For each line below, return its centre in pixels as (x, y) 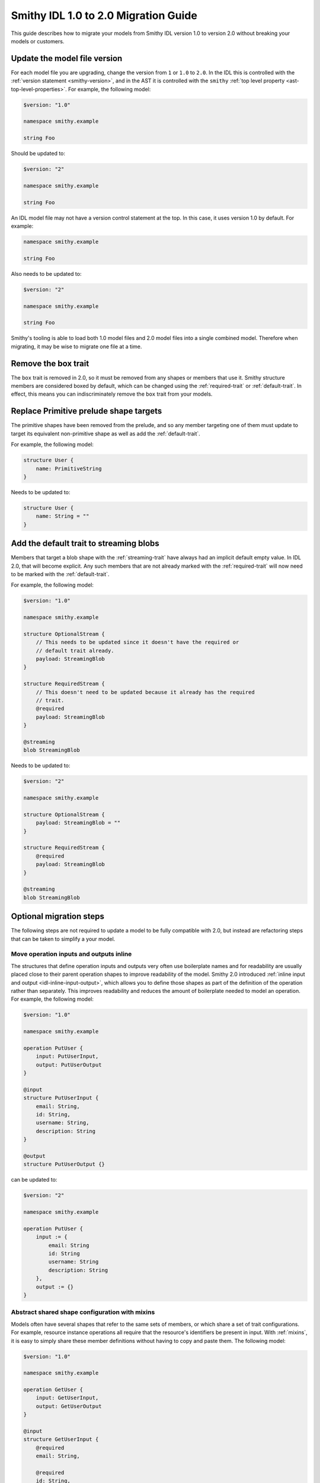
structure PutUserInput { (61, 1098)
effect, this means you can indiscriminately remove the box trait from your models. (112, 394)
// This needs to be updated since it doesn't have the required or (137, 642)
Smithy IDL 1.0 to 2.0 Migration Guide (104, 15)
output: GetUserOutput (69, 1406)
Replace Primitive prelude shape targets (87, 411)
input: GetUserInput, (67, 1398)
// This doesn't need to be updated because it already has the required (145, 692)
